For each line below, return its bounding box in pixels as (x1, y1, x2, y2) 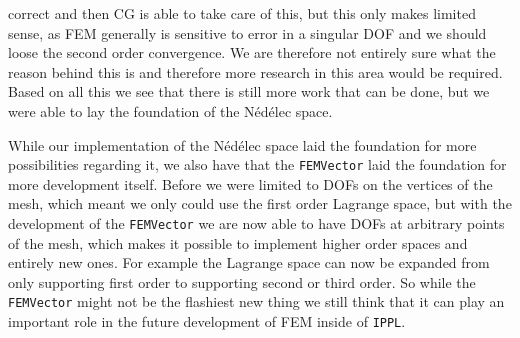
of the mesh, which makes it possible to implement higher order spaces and (8, 232, 468, 253)
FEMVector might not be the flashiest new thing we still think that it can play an (8, 291, 505, 312)
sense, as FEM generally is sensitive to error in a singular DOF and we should (8, 22, 487, 43)
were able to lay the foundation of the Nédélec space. (8, 100, 333, 121)
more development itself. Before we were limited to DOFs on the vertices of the (8, 173, 493, 194)
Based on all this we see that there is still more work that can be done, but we (8, 81, 490, 102)
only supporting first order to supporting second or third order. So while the (8, 271, 476, 292)
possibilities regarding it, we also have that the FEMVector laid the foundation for (8, 154, 507, 175)
